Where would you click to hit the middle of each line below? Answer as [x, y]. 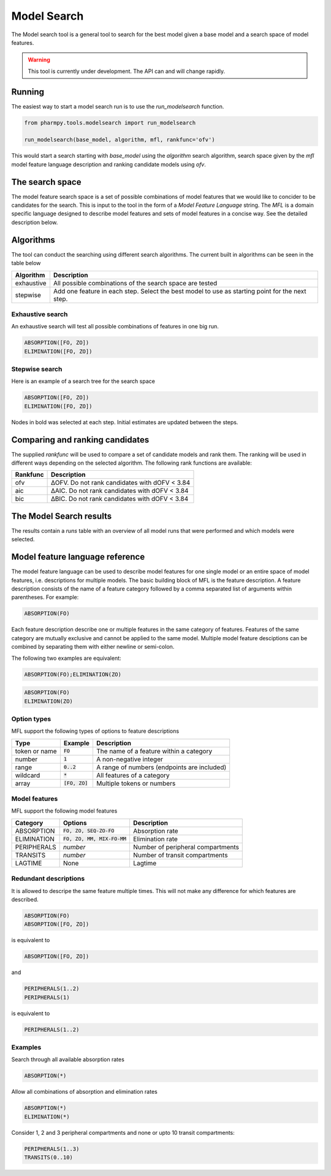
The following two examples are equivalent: [67, 658]
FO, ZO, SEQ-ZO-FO [89, 831]
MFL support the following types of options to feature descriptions [95, 731]
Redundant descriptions [48, 879]
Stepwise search [37, 369]
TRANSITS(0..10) [49, 1158]
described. [25, 899]
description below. [35, 222]
